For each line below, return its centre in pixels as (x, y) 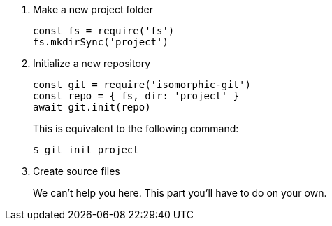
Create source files (77, 171)
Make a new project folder (93, 9)
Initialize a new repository (92, 63)
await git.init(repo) (92, 107)
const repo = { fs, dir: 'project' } (136, 96)
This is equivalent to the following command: (136, 128)
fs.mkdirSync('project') (101, 42)
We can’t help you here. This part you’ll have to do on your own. (180, 193)
